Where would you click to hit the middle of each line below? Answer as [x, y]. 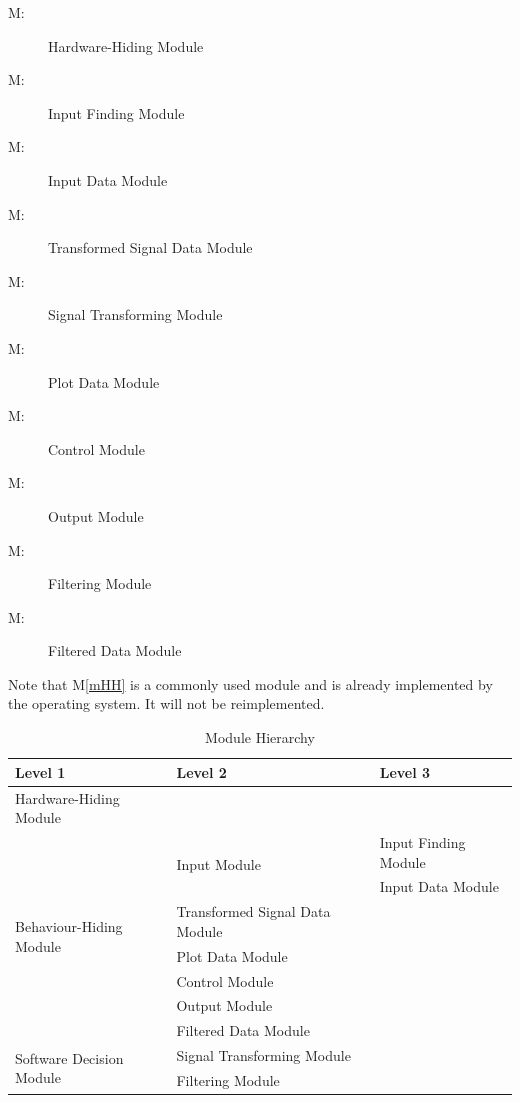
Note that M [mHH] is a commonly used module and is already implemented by [250, 683]
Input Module [218, 864]
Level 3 [405, 771]
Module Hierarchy [260, 737]
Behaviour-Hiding [69, 926]
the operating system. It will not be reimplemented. [166, 703]
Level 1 [40, 771]
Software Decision [69, 1057]
